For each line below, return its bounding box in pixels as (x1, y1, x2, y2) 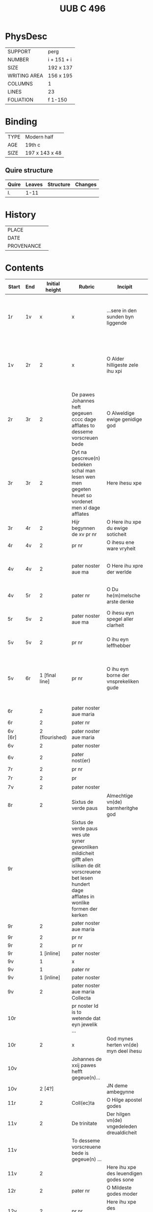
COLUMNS (7, 80, 33, 87)
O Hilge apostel (106, 1096, 142, 1103)
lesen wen (71, 473, 95, 480)
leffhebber (106, 642, 131, 649)
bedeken (71, 461, 92, 468)
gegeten (71, 486, 91, 493)
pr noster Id (71, 1002, 98, 1009)
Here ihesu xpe (106, 479, 142, 486)
